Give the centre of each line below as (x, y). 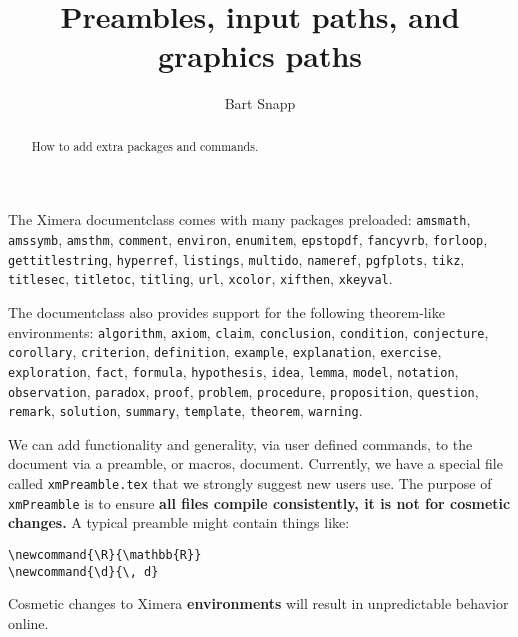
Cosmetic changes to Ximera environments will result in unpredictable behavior (258, 603)
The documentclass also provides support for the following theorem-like (226, 311)
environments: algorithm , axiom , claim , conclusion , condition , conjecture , (248, 331)
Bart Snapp (260, 103)
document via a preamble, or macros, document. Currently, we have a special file (255, 463)
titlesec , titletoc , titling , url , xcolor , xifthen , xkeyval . (200, 278)
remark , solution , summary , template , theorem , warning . (185, 410)
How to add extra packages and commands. (145, 145)
